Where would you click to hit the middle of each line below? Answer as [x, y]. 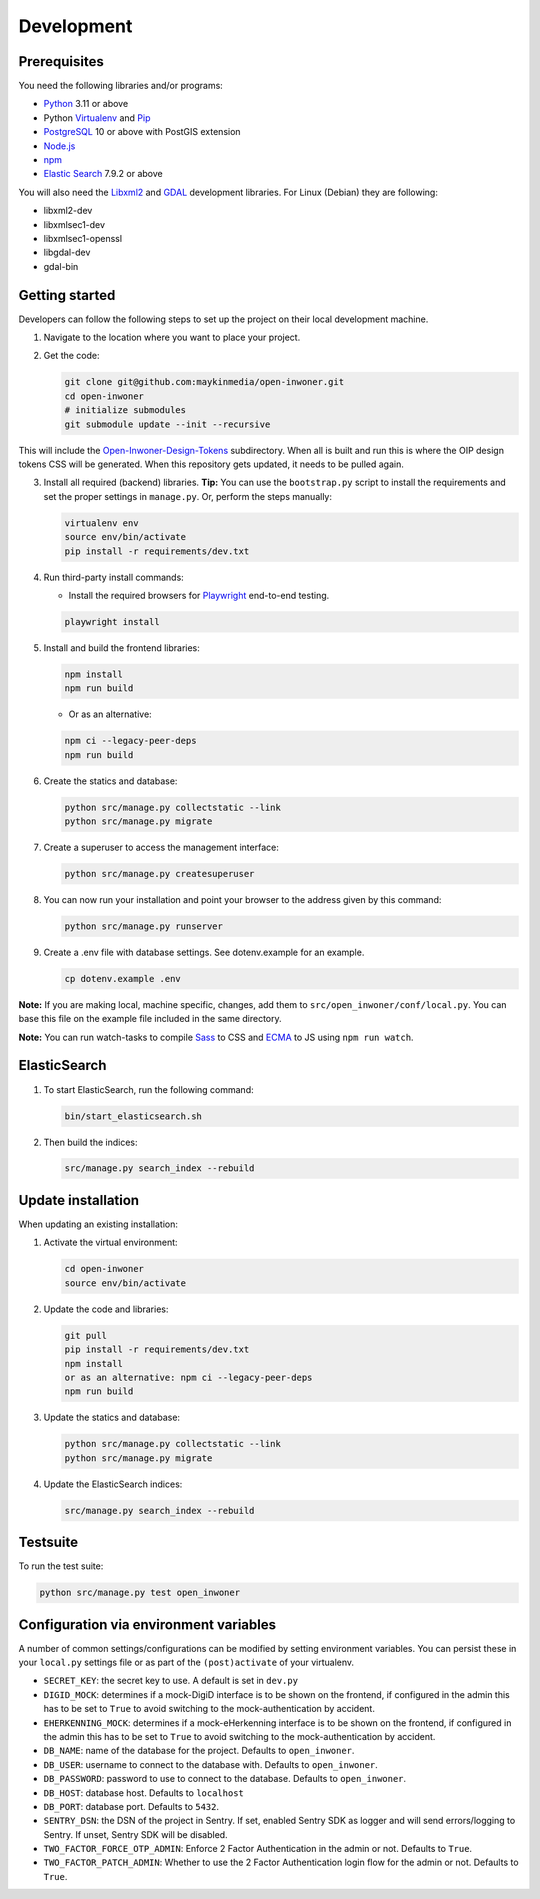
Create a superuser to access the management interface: [161, 847]
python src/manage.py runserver [144, 926]
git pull [86, 1335]
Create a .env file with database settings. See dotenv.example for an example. [204, 952]
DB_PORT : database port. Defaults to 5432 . [131, 1806]
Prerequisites [61, 61]
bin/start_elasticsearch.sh [133, 1116]
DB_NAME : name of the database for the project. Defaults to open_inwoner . [199, 1751]
